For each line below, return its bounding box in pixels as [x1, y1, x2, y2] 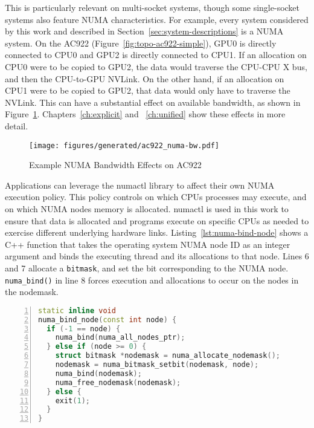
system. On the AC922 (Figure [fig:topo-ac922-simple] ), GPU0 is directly [5, 36, 277, 49]
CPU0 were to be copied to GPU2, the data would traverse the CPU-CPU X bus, [5, 60, 307, 73]
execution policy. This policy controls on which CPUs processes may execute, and [5, 190, 307, 203]
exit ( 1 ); [55, 396, 90, 405]
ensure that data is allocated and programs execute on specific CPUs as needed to [5, 214, 309, 227]
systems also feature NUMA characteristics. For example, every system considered [5, 13, 309, 25]
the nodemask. [5, 285, 59, 298]
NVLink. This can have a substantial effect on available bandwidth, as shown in [5, 96, 301, 108]
